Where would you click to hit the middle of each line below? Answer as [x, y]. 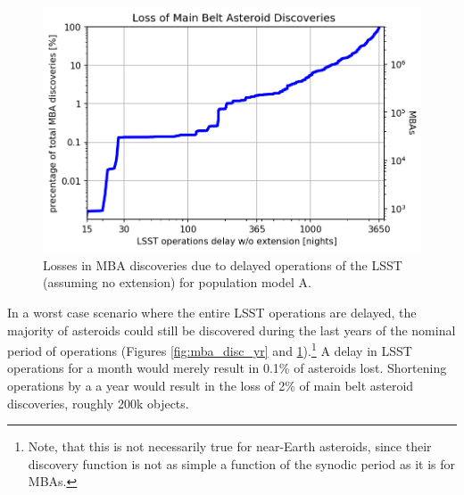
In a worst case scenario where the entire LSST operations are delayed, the [212, 312]
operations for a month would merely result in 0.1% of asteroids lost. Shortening [227, 368]
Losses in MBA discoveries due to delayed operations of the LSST [223, 264]
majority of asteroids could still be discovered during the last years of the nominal [232, 330]
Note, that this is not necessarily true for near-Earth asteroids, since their [230, 446]
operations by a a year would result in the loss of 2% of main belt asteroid [211, 385]
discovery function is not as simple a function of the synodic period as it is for [242, 463]
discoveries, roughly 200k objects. [98, 403]
